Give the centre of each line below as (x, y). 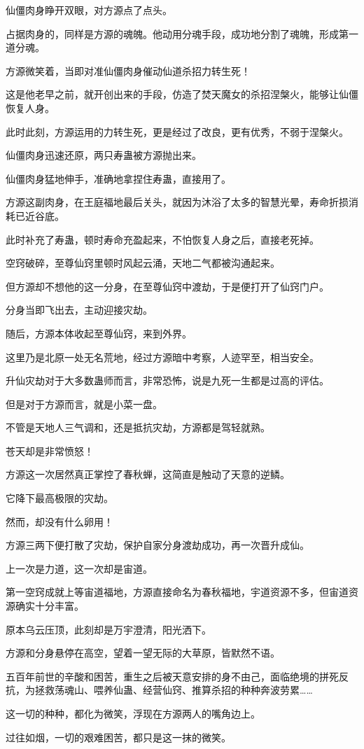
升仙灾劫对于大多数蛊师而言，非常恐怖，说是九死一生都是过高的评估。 (167, 380)
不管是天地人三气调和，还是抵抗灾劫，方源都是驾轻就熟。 (138, 427)
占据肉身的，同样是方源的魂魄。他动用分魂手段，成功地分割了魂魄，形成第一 (182, 33)
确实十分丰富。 (49, 606)
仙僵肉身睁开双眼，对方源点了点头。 (89, 10)
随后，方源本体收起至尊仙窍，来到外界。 (99, 333)
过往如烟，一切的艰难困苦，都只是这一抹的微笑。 (118, 737)
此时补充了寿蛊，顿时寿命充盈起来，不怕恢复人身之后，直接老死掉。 (162, 239)
